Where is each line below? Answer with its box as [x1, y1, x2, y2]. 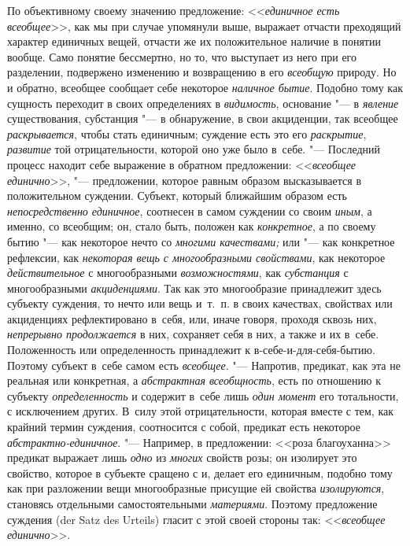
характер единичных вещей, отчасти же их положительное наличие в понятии [7, 33, 381, 50]
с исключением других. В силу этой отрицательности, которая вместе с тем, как [7, 403, 394, 419]
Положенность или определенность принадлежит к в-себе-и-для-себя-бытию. [7, 341, 375, 358]
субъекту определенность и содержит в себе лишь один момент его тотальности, [7, 387, 399, 404]
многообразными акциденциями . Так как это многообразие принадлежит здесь [7, 279, 382, 296]
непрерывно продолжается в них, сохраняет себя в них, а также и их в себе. [7, 326, 379, 342]
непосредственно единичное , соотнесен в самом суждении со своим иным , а [7, 202, 372, 219]
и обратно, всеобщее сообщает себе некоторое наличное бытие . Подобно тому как [7, 79, 403, 95]
